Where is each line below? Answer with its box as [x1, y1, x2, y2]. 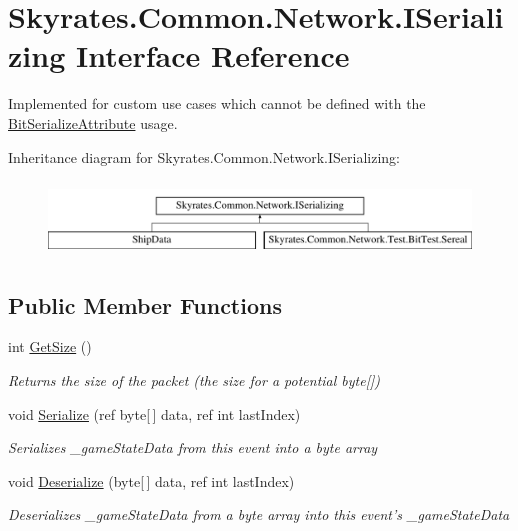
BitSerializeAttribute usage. [8, 112, 178, 133]
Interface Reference [75, 35, 350, 76]
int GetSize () [8, 336, 92, 357]
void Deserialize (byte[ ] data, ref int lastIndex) [8, 470, 295, 491]
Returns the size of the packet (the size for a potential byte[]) [8, 370, 380, 391]
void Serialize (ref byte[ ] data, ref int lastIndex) [8, 403, 301, 424]
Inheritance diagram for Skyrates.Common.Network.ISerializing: [8, 146, 400, 167]
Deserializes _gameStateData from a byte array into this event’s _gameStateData [8, 504, 510, 525]
